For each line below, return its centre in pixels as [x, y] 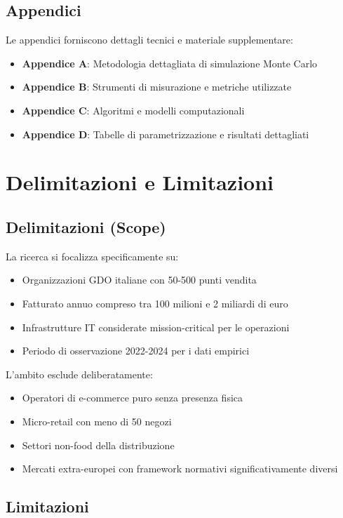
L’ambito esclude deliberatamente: [79, 374]
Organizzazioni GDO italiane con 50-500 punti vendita [139, 280]
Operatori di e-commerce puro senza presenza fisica [133, 398]
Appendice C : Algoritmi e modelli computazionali [133, 110]
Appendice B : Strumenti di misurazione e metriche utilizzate [157, 87]
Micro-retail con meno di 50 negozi [97, 421]
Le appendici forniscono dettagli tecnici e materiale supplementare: [149, 40]
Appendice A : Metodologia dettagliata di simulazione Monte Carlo [170, 63]
